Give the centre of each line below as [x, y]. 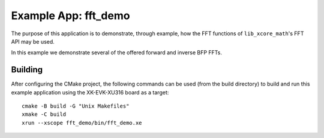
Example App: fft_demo [70, 16]
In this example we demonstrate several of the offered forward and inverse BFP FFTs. [116, 53]
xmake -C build [44, 114]
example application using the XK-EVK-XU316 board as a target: [90, 92]
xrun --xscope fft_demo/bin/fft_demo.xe [82, 123]
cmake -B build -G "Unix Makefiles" [76, 106]
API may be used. [33, 41]
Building [27, 70]
